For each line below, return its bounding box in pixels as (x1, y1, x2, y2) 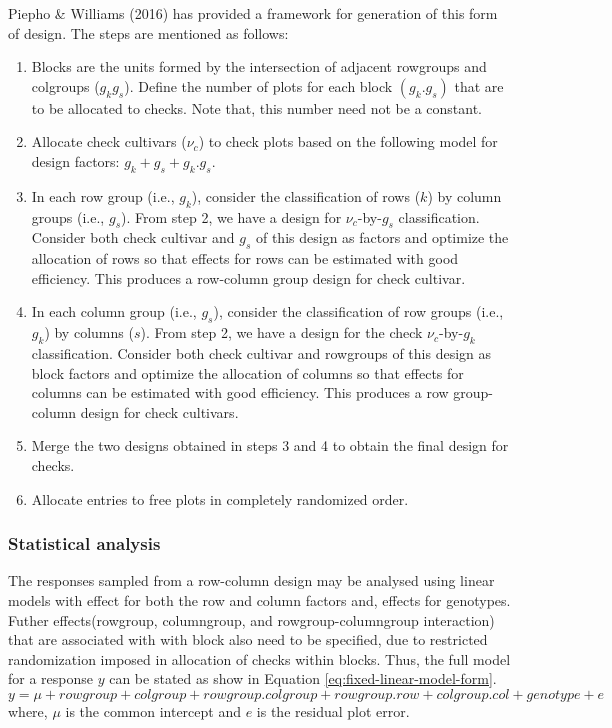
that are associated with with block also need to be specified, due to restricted (8, 629, 488, 650)
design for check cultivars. (80, 401, 239, 422)
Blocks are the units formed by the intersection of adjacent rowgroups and (31, 56, 487, 77)
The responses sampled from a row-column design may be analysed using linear (8, 570, 495, 591)
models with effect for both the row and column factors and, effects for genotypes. (8, 589, 511, 610)
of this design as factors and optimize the (255, 227, 509, 248)
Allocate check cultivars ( (31, 131, 187, 152)
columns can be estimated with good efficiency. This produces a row (31, 382, 449, 403)
